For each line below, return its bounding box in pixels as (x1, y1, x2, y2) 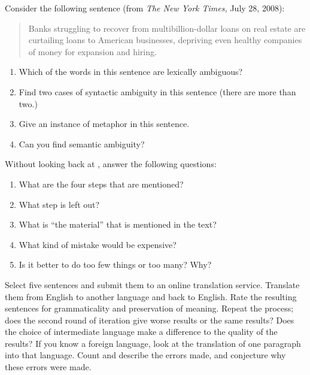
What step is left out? (19, 198, 100, 210)
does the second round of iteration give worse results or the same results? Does (5, 313, 294, 326)
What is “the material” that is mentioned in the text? (19, 218, 217, 231)
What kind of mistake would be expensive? (19, 238, 177, 250)
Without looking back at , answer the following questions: (5, 158, 217, 170)
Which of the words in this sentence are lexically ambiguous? (19, 65, 243, 78)
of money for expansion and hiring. (28, 45, 157, 58)
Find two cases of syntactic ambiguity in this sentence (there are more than (19, 85, 296, 98)
